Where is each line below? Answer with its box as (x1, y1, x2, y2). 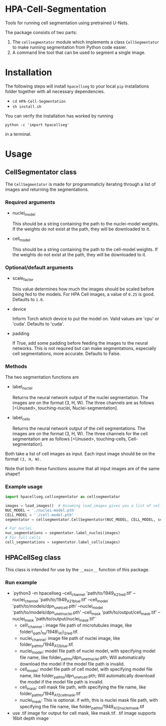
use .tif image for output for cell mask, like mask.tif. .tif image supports (12, 710, 156, 716)
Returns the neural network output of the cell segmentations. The (12, 425, 146, 431)
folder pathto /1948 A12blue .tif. (19, 641, 74, 649)
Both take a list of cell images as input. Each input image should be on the (5, 451, 156, 456)
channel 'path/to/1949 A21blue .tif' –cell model (24, 596, 108, 604)
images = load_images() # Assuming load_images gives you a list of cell (5, 503, 163, 508)
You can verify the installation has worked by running (5, 113, 114, 119)
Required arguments (5, 199, 55, 206)
